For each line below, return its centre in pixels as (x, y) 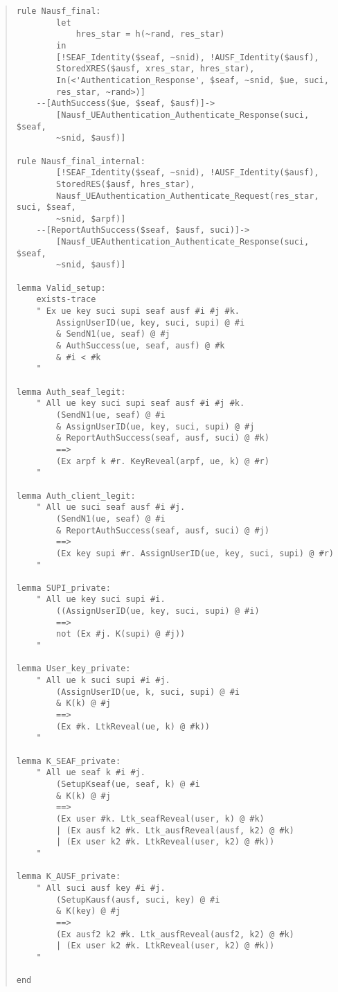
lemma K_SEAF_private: (69, 761)
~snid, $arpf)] (91, 219)
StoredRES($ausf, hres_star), (126, 184)
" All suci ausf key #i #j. (101, 888)
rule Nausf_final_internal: (81, 161)
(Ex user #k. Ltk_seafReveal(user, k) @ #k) (160, 818)
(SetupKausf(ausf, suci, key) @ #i (138, 900)
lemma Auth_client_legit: (76, 496)
